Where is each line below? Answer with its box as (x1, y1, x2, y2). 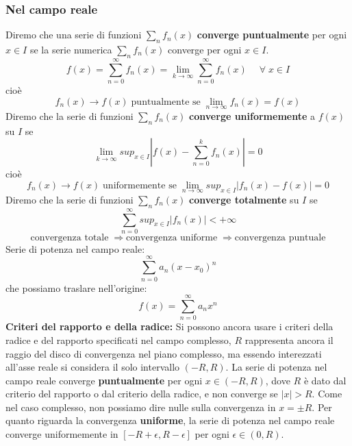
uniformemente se (103, 180, 177, 190)
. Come (312, 386, 342, 401)
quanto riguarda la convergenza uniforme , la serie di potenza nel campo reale (5, 413, 335, 428)
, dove (265, 373, 290, 387)
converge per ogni (168, 42, 242, 57)
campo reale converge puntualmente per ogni (5, 373, 203, 387)
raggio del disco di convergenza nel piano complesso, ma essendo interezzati (5, 346, 322, 360)
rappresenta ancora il (244, 332, 334, 347)
